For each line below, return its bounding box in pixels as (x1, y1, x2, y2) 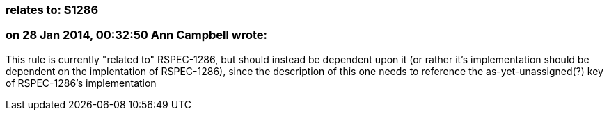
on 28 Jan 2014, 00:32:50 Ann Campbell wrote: (6, 28, 268, 42)
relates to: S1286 (6, 3, 99, 17)
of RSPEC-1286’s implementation (6, 76, 157, 89)
